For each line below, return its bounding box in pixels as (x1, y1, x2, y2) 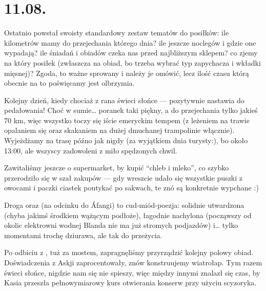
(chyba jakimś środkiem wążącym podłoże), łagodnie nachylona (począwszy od (4, 209, 252, 220)
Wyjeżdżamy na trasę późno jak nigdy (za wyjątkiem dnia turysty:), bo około (4, 135, 248, 146)
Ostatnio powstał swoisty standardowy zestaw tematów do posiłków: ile (4, 27, 229, 38)
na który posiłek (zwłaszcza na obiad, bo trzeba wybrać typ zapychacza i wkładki (4, 57, 261, 68)
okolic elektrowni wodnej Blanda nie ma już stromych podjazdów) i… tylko (4, 220, 238, 230)
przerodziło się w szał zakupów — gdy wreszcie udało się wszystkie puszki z (4, 172, 243, 183)
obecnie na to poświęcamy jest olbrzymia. (4, 77, 135, 88)
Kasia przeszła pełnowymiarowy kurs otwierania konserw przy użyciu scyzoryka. (4, 277, 257, 288)
